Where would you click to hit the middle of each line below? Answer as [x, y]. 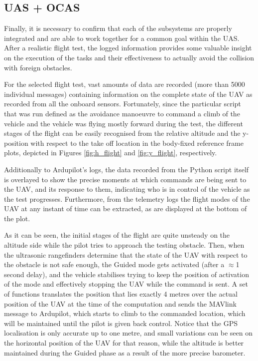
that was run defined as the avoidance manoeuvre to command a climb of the [122, 113]
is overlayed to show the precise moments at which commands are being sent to [125, 179]
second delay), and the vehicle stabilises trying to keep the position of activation [127, 274]
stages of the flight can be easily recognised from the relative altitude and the [122, 133]
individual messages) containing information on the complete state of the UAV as [128, 94]
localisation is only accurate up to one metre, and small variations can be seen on [129, 333]
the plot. [17, 218]
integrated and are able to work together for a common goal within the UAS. [122, 38]
